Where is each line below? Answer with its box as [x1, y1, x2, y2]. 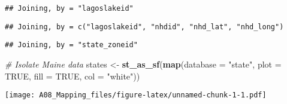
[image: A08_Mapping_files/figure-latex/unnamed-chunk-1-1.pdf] [5, 91, 267, 100]
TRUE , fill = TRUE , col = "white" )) [5, 69, 140, 82]
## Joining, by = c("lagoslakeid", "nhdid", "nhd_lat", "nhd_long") [5, 22, 284, 31]
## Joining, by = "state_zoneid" [5, 41, 138, 50]
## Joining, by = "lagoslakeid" [5, 4, 134, 13]
